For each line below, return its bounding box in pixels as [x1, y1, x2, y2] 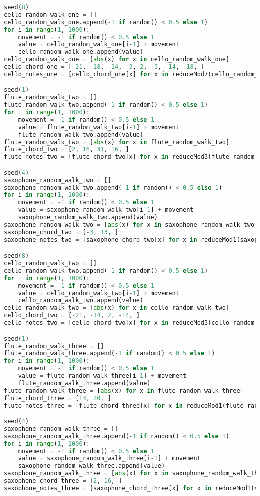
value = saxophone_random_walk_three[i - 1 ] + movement [18, 455, 201, 462]
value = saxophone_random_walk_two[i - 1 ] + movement [18, 206, 194, 214]
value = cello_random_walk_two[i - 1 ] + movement [18, 289, 179, 297]
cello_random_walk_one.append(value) [18, 48, 144, 56]
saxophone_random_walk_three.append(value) [18, 462, 165, 470]
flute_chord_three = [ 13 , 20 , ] [4, 394, 111, 402]
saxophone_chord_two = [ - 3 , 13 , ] [4, 228, 119, 236]
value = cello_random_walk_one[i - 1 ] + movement [18, 41, 179, 48]
